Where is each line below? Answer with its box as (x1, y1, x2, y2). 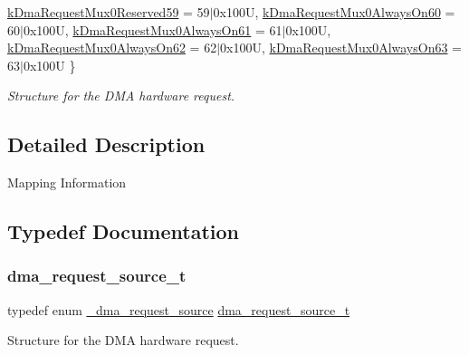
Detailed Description (7, 130, 206, 158)
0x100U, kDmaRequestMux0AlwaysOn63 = (220, 38, 463, 57)
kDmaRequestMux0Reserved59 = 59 (7, 3, 210, 21)
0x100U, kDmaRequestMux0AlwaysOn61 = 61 (23, 20, 282, 39)
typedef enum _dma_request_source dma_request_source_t (7, 300, 350, 319)
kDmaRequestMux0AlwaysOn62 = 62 (7, 38, 217, 57)
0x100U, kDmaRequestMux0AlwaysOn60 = (213, 3, 455, 21)
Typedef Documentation (7, 217, 239, 245)
